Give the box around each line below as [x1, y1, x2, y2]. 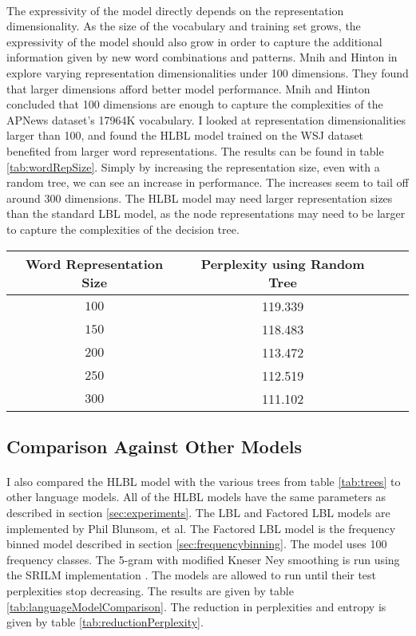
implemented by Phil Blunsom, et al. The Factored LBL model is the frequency [6, 519, 396, 536]
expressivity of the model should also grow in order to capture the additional [6, 33, 382, 49]
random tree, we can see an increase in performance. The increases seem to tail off [6, 174, 409, 191]
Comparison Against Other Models [6, 433, 303, 458]
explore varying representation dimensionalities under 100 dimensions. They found [6, 64, 409, 81]
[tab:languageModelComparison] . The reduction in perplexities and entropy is [6, 598, 386, 614]
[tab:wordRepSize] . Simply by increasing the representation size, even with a [6, 158, 380, 175]
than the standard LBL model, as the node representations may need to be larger [6, 205, 406, 222]
